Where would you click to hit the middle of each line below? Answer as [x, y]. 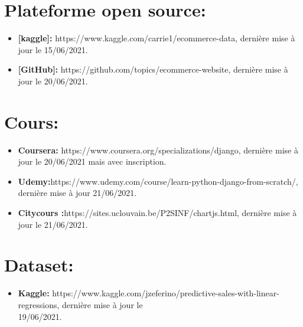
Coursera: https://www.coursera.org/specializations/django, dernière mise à [158, 150]
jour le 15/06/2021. [53, 49]
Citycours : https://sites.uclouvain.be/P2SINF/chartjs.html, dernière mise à [157, 212]
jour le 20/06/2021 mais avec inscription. [92, 161]
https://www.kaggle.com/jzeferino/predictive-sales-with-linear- [166, 293]
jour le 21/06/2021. [53, 224]
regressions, [39, 304]
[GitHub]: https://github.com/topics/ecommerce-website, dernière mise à [153, 69]
